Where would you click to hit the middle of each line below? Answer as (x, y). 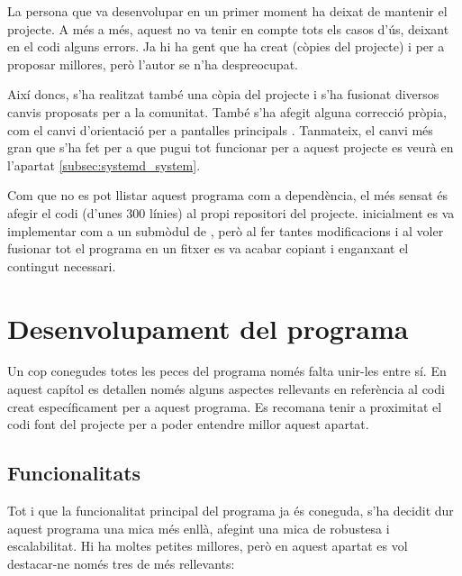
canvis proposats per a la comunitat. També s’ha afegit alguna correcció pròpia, (227, 111)
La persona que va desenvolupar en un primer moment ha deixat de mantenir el (227, 11)
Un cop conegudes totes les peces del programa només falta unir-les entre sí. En (227, 371)
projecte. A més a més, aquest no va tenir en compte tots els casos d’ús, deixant (228, 28)
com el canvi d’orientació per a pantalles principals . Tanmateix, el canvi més (220, 129)
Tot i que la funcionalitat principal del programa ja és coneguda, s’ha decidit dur (231, 511)
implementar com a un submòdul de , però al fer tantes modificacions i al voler (226, 230)
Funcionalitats (74, 473)
